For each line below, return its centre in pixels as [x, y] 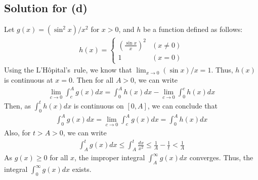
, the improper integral [110, 157]
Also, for [17, 133]
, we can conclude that [182, 105]
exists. [82, 169]
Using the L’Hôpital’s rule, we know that [68, 70]
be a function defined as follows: [193, 29]
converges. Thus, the [221, 157]
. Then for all [93, 79]
